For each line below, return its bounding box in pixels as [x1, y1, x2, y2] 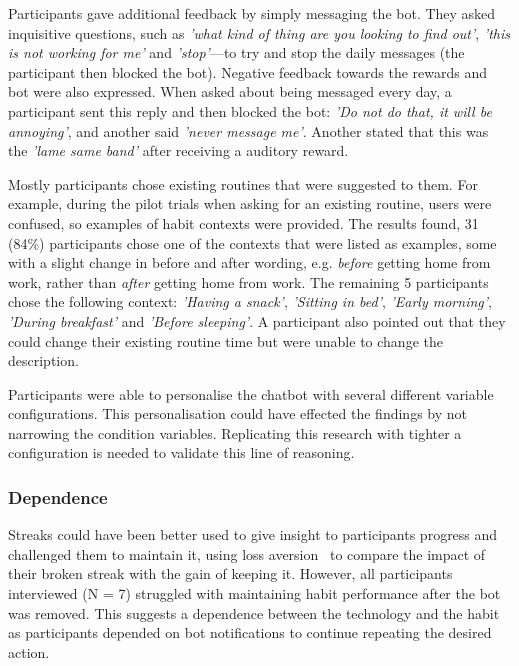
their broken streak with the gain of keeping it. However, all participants [8, 563, 453, 584]
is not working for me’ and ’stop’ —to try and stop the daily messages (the [8, 42, 465, 63]
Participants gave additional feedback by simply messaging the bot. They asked [8, 3, 496, 23]
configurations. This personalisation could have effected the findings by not [8, 403, 467, 424]
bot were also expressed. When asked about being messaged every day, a [8, 81, 452, 102]
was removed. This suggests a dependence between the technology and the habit [8, 602, 500, 623]
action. [8, 641, 50, 662]
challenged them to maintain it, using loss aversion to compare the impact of [8, 543, 486, 564]
